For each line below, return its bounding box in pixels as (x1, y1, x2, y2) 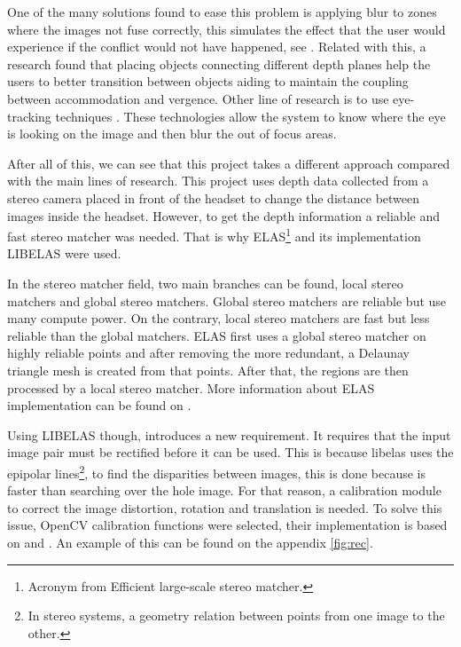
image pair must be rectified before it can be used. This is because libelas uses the (7, 443, 454, 462)
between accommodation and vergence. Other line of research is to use (7, 89, 389, 107)
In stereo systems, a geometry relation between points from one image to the (27, 606, 445, 625)
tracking (7, 107, 51, 125)
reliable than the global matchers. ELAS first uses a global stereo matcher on (7, 326, 426, 344)
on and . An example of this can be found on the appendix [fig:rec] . (7, 533, 373, 551)
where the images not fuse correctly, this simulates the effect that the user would (7, 20, 446, 38)
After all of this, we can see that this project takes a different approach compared (7, 154, 450, 172)
